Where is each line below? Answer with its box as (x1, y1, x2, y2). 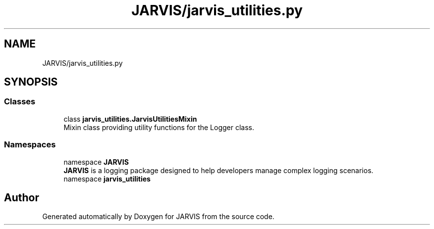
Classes (4, 96, 36, 107)
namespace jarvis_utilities (63, 174, 151, 183)
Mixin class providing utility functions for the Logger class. (63, 123, 255, 132)
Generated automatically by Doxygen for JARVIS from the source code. (42, 212, 274, 221)
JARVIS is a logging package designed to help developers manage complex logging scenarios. (63, 166, 374, 175)
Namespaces (4, 139, 56, 150)
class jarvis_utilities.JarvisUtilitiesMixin (63, 114, 197, 123)
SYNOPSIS (4, 76, 58, 89)
